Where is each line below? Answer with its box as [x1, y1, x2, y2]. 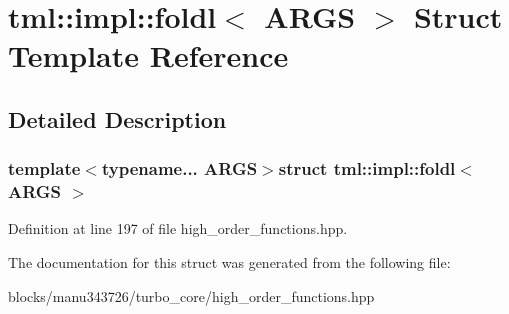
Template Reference [8, 35, 289, 76]
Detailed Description [8, 103, 227, 134]
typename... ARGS [101, 156, 258, 181]
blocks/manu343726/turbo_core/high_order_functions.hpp [8, 285, 375, 306]
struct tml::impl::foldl [278, 156, 456, 181]
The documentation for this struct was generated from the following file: [8, 252, 451, 273]
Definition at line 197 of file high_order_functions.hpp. [8, 218, 348, 239]
